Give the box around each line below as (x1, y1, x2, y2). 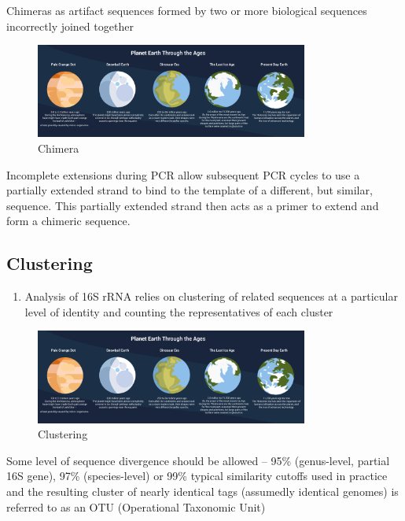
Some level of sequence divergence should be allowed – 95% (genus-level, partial (6, 452, 390, 468)
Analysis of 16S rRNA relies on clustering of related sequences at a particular (24, 288, 398, 305)
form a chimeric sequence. (6, 212, 131, 229)
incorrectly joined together (6, 17, 134, 34)
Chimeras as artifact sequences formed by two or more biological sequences (6, 2, 367, 18)
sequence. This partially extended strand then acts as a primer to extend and (6, 197, 379, 213)
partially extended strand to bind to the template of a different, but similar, (6, 182, 373, 198)
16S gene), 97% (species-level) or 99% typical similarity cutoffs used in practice (6, 467, 388, 484)
